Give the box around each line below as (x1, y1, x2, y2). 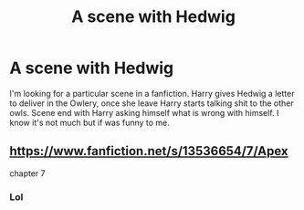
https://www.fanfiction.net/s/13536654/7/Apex (9, 143, 289, 159)
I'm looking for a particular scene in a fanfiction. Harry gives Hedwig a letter (9, 88, 295, 99)
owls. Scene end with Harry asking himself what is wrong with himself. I (9, 107, 279, 118)
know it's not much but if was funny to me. (9, 117, 171, 128)
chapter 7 (9, 167, 46, 179)
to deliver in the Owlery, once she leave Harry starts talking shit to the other (9, 98, 294, 109)
